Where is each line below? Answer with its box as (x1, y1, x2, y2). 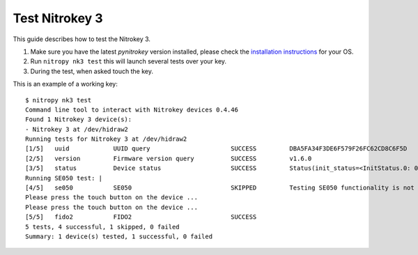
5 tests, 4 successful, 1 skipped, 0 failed (25, 223, 180, 231)
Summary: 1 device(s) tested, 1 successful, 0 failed (25, 232, 212, 240)
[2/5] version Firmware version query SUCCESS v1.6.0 (25, 154, 312, 162)
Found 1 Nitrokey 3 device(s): (25, 116, 132, 123)
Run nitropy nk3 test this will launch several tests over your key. (30, 57, 226, 65)
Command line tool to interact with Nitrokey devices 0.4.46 (25, 105, 238, 114)
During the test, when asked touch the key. (30, 67, 153, 75)
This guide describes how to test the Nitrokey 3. (13, 35, 151, 43)
